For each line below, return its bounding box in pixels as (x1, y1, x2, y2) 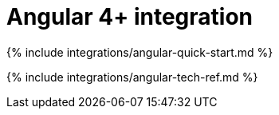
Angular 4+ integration (6, 3, 253, 30)
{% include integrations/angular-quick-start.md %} (6, 45, 273, 59)
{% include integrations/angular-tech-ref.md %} (6, 69, 258, 84)
